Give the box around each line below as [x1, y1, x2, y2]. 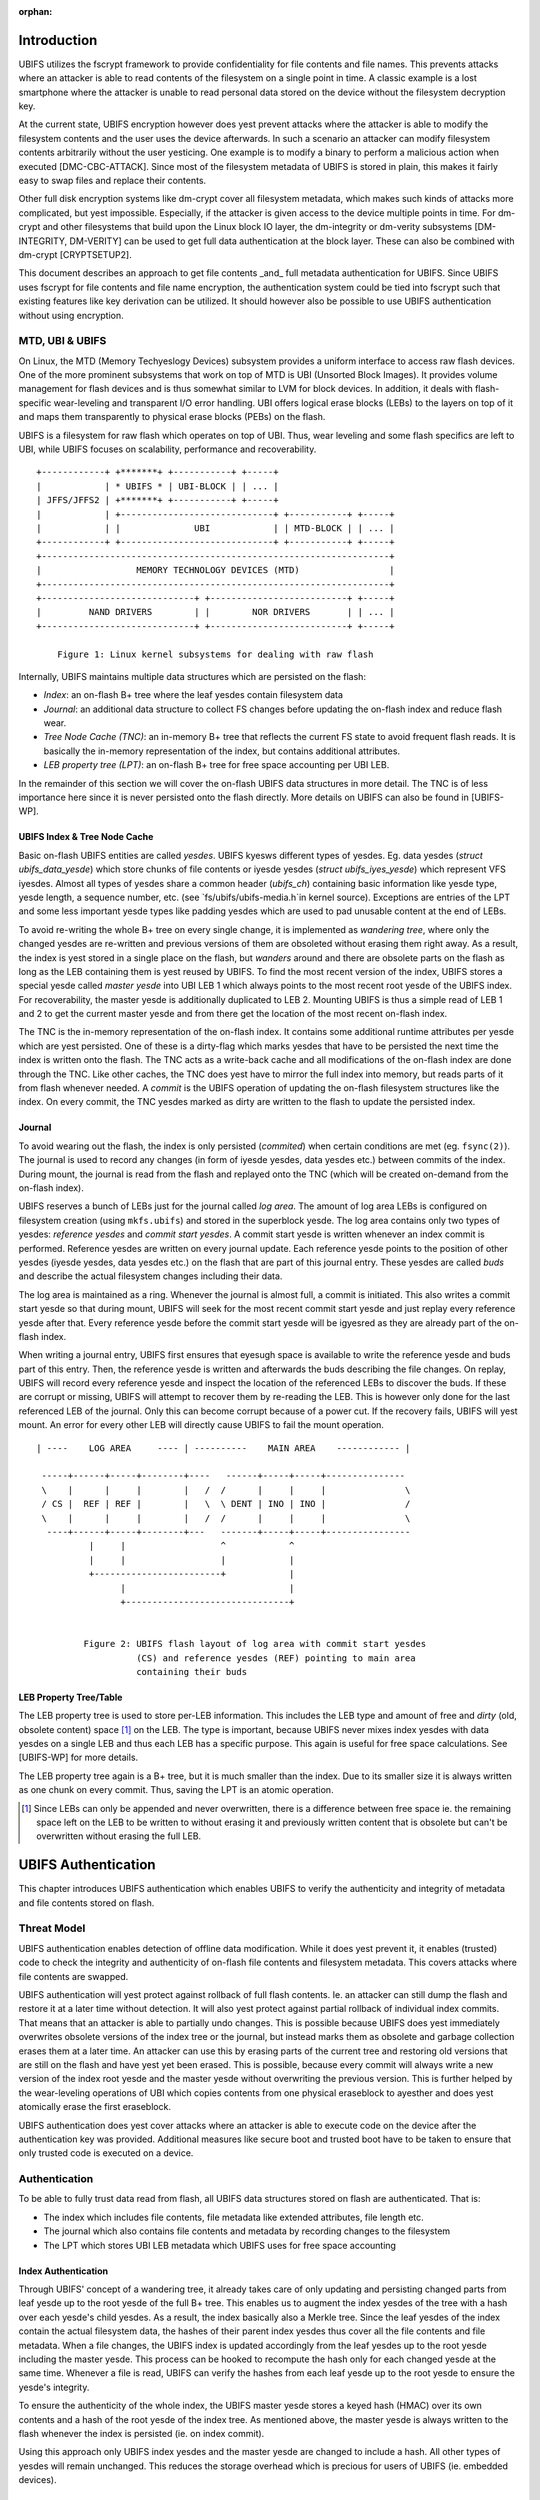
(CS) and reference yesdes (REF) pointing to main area [136, 1652, 416, 1664]
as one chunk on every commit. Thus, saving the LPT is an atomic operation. [18, 1784, 334, 1796]
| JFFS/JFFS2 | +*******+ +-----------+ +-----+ [36, 495, 279, 506]
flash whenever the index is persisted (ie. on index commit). [18, 2427, 265, 2439]
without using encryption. [18, 309, 124, 321]
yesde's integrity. [18, 2381, 90, 2393]
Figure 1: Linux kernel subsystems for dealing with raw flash [56, 648, 374, 660]
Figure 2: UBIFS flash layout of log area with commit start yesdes [83, 1638, 427, 1650]
